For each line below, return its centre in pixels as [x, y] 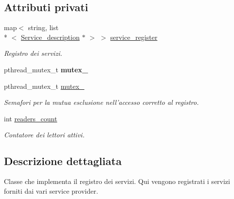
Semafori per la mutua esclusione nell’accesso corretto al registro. [101, 102]
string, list [43, 27]
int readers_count [31, 118]
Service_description [50, 37]
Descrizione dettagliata [63, 161]
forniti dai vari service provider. [51, 191]
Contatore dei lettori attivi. [44, 135]
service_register [134, 37]
